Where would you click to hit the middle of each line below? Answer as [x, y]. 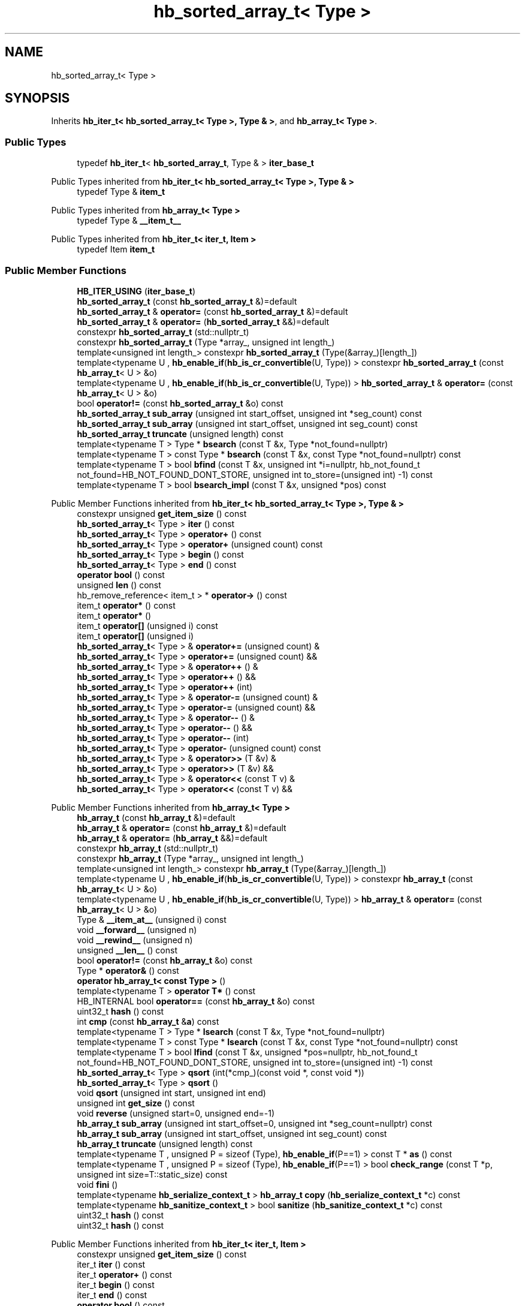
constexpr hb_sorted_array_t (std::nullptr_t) [163, 332]
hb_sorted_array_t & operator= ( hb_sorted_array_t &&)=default [203, 321]
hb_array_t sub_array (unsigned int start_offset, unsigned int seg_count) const [232, 1133]
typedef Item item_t [116, 249]
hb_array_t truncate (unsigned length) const [165, 1143]
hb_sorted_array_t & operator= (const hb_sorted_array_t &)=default [212, 311]
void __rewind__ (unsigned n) [135, 940]
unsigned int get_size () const [136, 1103]
